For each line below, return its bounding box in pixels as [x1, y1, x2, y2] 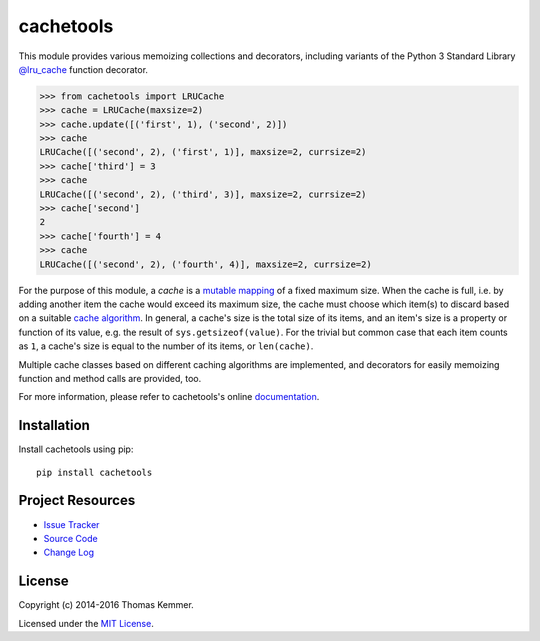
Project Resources [18, 492, 136, 509]
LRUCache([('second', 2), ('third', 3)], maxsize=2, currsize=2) [39, 188, 367, 200]
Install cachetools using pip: [18, 443, 134, 455]
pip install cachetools [36, 466, 153, 478]
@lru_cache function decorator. [18, 63, 149, 75]
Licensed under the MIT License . [18, 617, 154, 629]
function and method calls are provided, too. [18, 372, 202, 384]
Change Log [43, 546, 95, 559]
